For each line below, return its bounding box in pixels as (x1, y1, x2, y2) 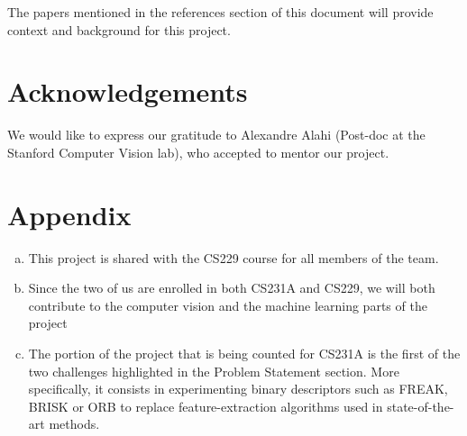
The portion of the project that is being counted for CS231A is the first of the (28, 344, 461, 362)
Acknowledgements (7, 73, 248, 110)
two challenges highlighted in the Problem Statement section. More (28, 361, 399, 380)
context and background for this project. (7, 20, 231, 39)
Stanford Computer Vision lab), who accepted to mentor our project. (7, 142, 389, 161)
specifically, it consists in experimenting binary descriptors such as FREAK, (28, 379, 448, 398)
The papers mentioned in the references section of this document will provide (7, 3, 434, 21)
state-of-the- (387, 396, 454, 415)
